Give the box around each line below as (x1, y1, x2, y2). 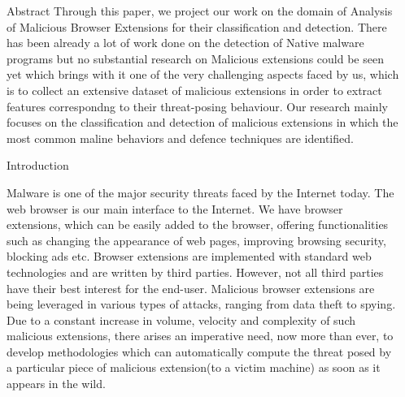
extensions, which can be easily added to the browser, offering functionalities (7, 216, 389, 233)
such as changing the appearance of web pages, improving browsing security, (7, 231, 386, 248)
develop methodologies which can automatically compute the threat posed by (7, 343, 392, 360)
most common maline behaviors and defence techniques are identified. (7, 129, 354, 146)
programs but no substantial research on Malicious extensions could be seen (7, 50, 384, 67)
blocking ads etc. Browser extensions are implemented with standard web (7, 248, 372, 265)
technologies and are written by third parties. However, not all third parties (7, 263, 384, 280)
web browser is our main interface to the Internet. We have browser (7, 200, 343, 217)
